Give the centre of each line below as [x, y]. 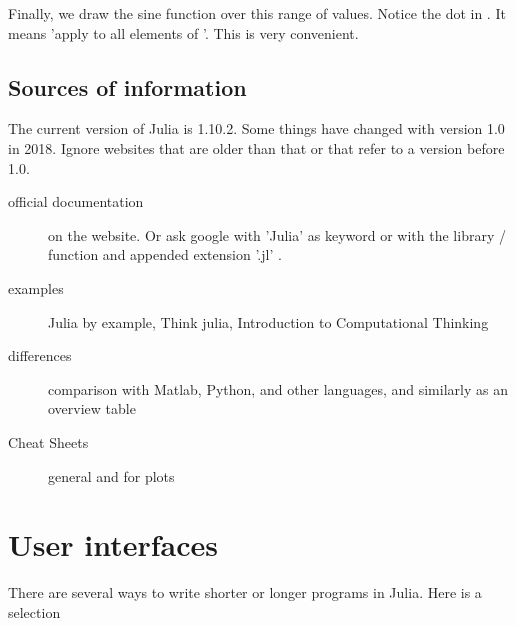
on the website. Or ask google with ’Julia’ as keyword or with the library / [277, 234]
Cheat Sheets [48, 441]
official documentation [76, 201]
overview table [92, 408]
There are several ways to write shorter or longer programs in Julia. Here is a [245, 592]
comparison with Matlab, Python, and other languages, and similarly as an [278, 388]
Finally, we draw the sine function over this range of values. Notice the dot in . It [257, 13]
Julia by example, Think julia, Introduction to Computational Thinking [268, 321]
